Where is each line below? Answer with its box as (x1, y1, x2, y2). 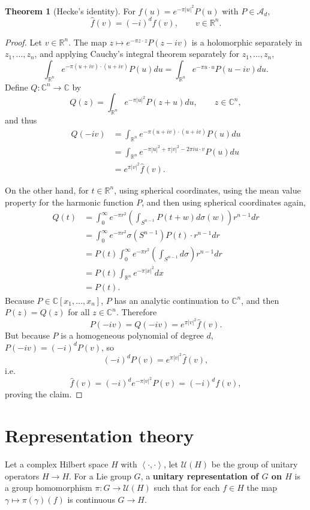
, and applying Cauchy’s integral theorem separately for (34, 47, 239, 60)
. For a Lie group (69, 469, 131, 482)
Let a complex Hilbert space (5, 457, 109, 470)
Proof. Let (5, 35, 42, 48)
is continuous (67, 493, 115, 505)
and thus (5, 114, 37, 126)
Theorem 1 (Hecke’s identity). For (5, 4, 136, 17)
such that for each (154, 481, 220, 494)
